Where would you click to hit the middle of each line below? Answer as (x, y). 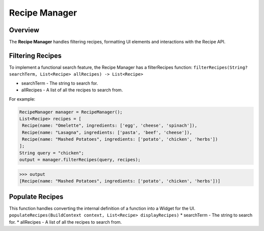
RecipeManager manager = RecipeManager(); (71, 112)
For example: (22, 99)
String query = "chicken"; (52, 153)
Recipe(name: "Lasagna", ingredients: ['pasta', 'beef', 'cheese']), (107, 132)
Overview (24, 30)
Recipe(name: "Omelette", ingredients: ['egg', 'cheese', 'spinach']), (110, 126)
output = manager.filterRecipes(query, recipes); (80, 160)
